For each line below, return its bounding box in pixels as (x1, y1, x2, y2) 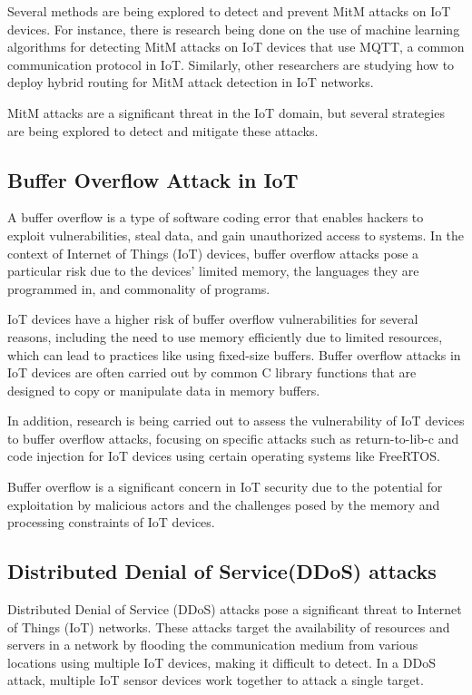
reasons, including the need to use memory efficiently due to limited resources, (7, 327, 443, 346)
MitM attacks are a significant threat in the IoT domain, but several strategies (7, 103, 445, 122)
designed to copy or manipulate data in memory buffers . (7, 380, 320, 399)
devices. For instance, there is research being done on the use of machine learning (7, 19, 460, 38)
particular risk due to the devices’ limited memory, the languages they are (7, 261, 419, 280)
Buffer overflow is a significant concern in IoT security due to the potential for (7, 477, 443, 496)
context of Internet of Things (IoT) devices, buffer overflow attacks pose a (7, 243, 419, 262)
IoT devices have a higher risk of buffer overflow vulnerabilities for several (7, 309, 418, 328)
